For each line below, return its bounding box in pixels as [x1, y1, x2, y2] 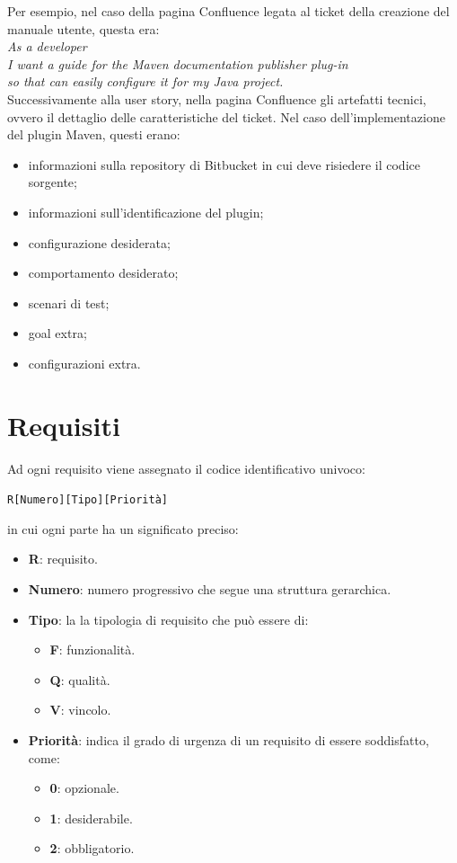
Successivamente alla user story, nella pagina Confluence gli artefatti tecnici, [7, 89, 426, 108]
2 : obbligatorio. [49, 839, 135, 858]
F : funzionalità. [49, 640, 136, 659]
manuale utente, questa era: [7, 19, 160, 38]
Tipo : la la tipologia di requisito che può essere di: [28, 609, 309, 628]
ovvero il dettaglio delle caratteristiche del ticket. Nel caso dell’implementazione [7, 107, 445, 126]
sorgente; [28, 173, 77, 191]
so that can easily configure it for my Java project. [7, 72, 284, 91]
